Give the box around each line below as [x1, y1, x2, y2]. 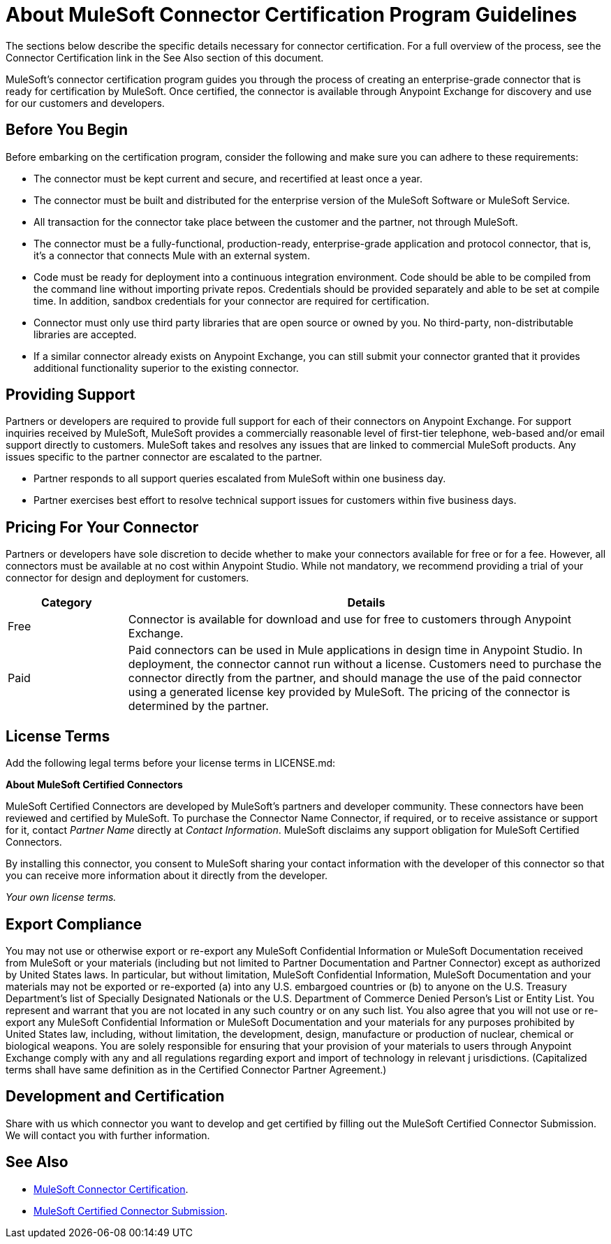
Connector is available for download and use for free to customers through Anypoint [128, 612, 572, 627]
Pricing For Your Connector [6, 518, 199, 536]
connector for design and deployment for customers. [6, 572, 249, 584]
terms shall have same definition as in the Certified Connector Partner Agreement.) [6, 1063, 387, 1076]
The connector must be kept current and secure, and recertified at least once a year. [34, 172, 422, 185]
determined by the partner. [128, 699, 269, 714]
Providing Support [6, 386, 135, 404]
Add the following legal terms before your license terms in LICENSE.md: [6, 757, 336, 769]
